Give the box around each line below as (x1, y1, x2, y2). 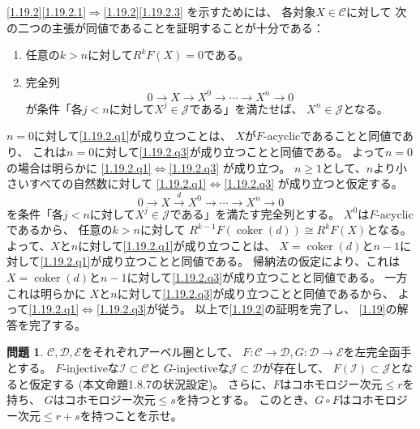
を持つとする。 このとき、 (175, 391, 315, 408)
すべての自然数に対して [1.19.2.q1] (28, 175, 207, 192)
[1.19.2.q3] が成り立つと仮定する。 (224, 175, 403, 192)
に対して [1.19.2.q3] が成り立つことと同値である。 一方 (126, 269, 408, 286)
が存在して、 (262, 359, 330, 376)
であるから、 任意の (6, 221, 113, 238)
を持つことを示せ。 (79, 406, 182, 423)
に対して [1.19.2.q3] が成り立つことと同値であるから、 (117, 284, 394, 301)
